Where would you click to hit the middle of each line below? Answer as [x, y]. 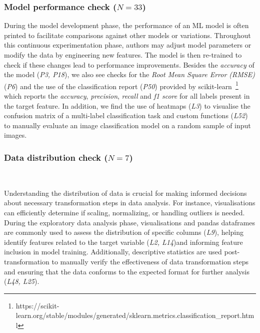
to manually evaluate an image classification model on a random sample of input [127, 125]
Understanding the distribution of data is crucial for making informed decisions [125, 193]
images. [15, 135]
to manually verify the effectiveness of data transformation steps [150, 261]
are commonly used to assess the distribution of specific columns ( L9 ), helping [124, 232]
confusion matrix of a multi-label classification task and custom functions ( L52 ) [126, 115]
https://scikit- [37, 305]
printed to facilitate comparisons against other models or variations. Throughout [127, 35]
